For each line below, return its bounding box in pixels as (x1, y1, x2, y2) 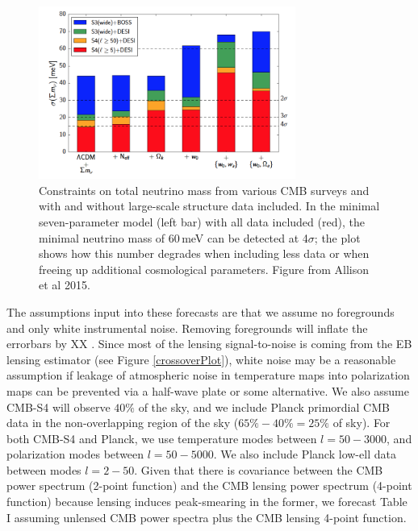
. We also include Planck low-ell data (213, 446, 396, 463)
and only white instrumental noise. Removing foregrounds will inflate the (6, 319, 368, 336)
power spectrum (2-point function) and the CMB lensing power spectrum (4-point (6, 477, 412, 494)
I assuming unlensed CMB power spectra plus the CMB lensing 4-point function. (6, 508, 407, 525)
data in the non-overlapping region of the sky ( (6, 414, 239, 431)
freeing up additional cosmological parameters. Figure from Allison (39, 260, 369, 277)
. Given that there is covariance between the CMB (134, 461, 383, 478)
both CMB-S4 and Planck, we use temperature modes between (6, 429, 317, 446)
